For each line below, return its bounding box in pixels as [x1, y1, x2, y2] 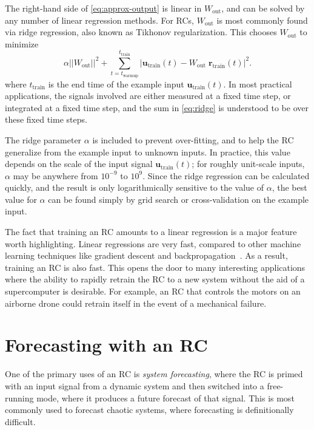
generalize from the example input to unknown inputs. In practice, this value [5, 145, 290, 158]
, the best [272, 181, 307, 194]
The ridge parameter [5, 133, 82, 146]
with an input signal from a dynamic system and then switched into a [5, 379, 264, 392]
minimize [5, 37, 39, 50]
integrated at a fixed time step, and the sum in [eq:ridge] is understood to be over [5, 101, 309, 114]
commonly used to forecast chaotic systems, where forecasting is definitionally [5, 403, 294, 416]
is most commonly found [216, 13, 308, 26]
